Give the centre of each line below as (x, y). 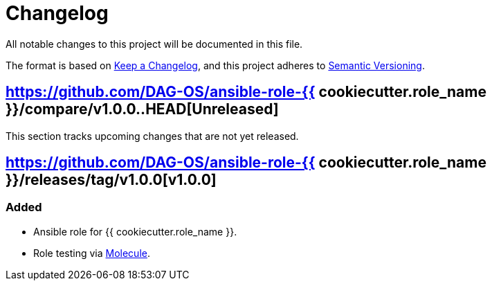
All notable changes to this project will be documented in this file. (154, 44)
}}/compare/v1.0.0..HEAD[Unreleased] (142, 109)
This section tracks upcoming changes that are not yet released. (152, 136)
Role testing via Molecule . (92, 253)
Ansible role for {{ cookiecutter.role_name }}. (135, 231)
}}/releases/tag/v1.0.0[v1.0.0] (111, 180)
